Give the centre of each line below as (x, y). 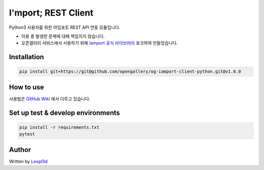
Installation (26, 57)
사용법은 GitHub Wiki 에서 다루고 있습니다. (50, 99)
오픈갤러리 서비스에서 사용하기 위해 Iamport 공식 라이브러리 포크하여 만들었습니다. (99, 43)
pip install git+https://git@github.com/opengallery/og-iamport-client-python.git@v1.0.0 (130, 72)
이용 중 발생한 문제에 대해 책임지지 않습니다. (63, 36)
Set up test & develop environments (65, 113)
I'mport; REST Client (51, 13)
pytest (27, 134)
